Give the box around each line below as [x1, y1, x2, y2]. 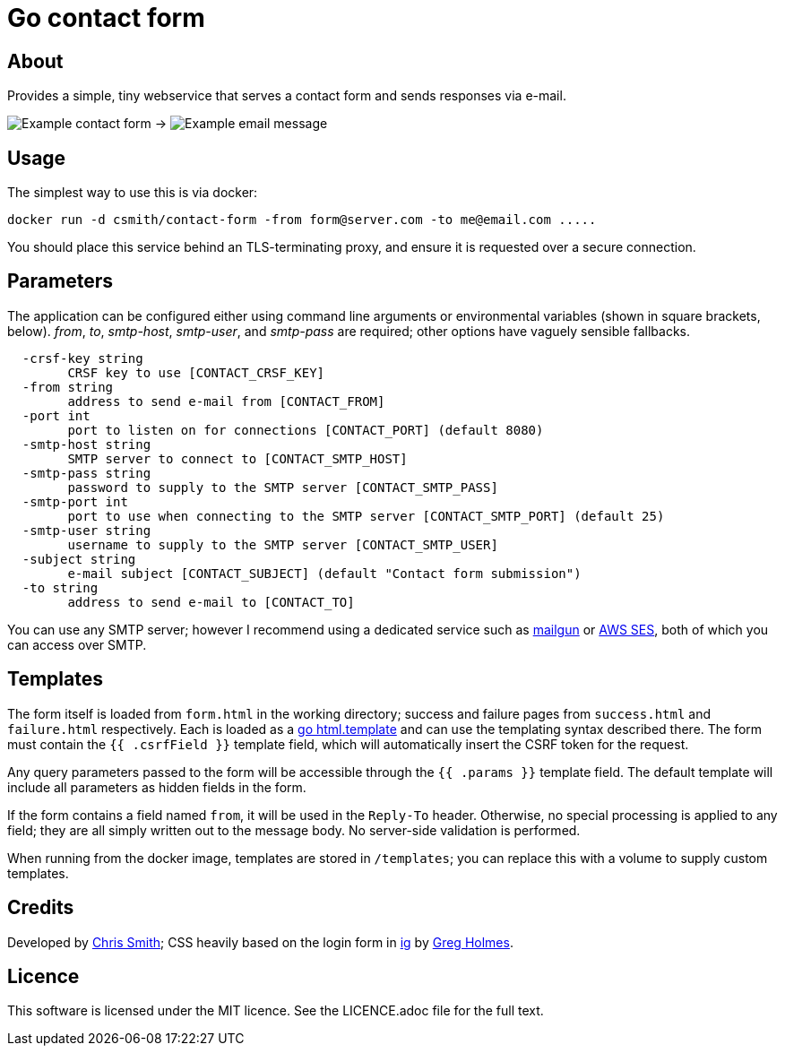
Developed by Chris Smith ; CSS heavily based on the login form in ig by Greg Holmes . [7, 934, 513, 950]
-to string [22, 580, 99, 595]
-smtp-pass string [22, 465, 151, 480]
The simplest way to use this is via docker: [7, 185, 258, 201]
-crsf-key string [22, 350, 143, 366]
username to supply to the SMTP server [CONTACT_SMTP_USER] [67, 537, 498, 552]
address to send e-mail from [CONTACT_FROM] [67, 393, 385, 409]
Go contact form [7, 3, 205, 33]
